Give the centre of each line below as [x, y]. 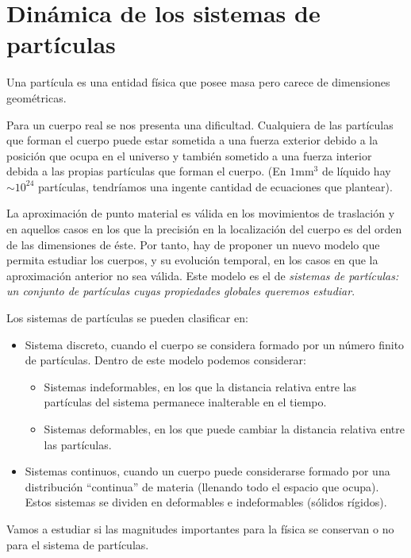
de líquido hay [356, 171]
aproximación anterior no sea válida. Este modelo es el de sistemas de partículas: [203, 275]
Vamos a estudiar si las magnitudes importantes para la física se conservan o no [200, 528]
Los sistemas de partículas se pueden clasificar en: [127, 318]
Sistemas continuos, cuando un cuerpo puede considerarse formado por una [207, 471]
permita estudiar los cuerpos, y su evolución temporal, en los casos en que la [192, 260]
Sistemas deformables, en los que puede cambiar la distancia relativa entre [224, 429]
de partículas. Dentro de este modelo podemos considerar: [165, 360]
